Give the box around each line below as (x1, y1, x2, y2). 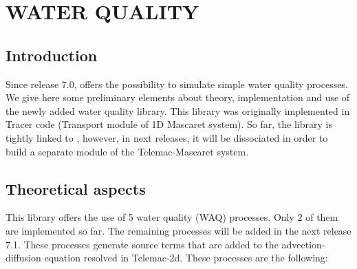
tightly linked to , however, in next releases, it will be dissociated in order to (6, 130, 328, 144)
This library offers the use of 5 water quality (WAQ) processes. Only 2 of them (6, 210, 338, 224)
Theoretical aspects (6, 177, 146, 199)
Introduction (6, 44, 98, 65)
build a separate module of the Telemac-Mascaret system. (6, 144, 249, 158)
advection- (281, 237, 325, 251)
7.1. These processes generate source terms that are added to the (6, 237, 279, 251)
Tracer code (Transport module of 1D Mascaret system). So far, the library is (6, 117, 332, 131)
